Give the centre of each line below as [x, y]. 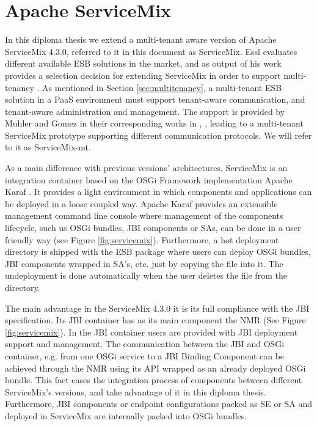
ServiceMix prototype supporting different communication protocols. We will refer [158, 135]
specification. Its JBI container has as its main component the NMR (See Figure [155, 320]
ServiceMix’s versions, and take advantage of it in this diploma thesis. [136, 391]
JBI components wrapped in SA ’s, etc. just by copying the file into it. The [144, 263]
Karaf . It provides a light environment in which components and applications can [158, 192]
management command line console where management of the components [144, 215]
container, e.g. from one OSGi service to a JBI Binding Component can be [145, 355]
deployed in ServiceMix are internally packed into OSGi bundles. [126, 415]
